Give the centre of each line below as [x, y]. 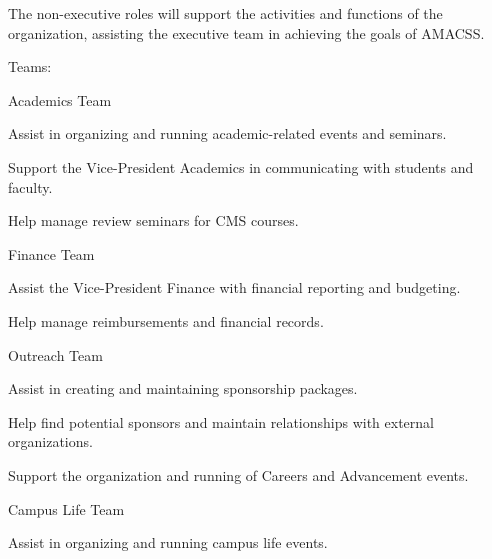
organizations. [50, 441]
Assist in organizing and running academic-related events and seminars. [227, 133]
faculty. [30, 186]
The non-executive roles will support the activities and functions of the [225, 13]
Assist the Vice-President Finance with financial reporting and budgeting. [234, 287]
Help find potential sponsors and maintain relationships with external [221, 421]
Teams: [30, 66]
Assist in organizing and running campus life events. [168, 542]
